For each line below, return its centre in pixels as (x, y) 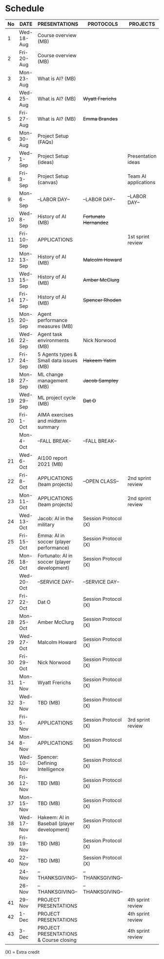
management (53, 380)
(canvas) (48, 182)
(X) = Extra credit (22, 952)
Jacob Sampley (101, 380)
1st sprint (139, 236)
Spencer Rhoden (102, 300)
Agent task (50, 334)
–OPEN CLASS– (101, 481)
